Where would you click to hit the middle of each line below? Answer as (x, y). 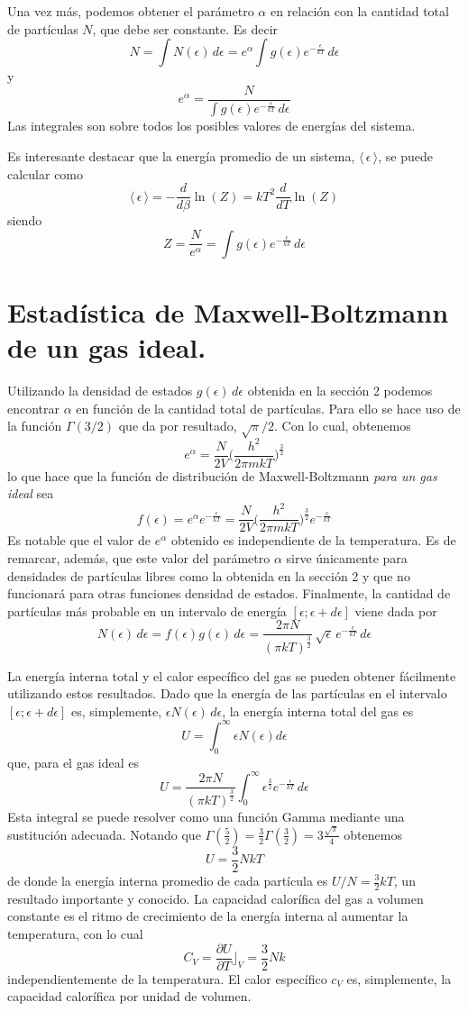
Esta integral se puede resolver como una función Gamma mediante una (206, 816)
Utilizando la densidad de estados (100, 391)
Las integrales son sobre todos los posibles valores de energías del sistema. (211, 126)
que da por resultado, (178, 426)
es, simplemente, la (399, 978)
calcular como (46, 173)
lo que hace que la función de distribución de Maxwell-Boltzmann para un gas (222, 475)
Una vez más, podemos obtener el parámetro (131, 11)
